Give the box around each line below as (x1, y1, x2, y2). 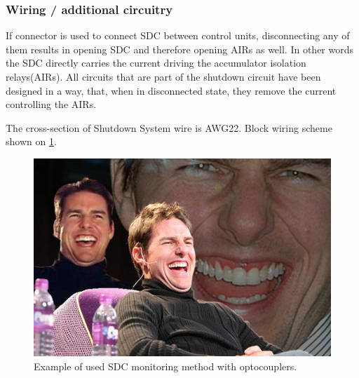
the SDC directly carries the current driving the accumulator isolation (6, 55, 306, 70)
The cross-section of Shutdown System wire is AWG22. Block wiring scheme (6, 120, 332, 135)
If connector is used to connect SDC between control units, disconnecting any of (6, 28, 350, 43)
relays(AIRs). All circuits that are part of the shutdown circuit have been (6, 69, 321, 83)
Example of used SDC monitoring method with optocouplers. (34, 358, 297, 373)
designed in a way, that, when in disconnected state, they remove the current (6, 83, 337, 97)
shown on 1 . (6, 134, 57, 149)
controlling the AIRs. (6, 97, 97, 112)
